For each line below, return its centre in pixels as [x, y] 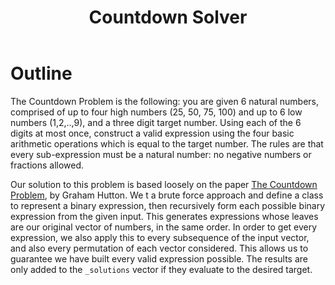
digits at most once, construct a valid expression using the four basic [152, 133]
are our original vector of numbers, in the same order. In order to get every [164, 227]
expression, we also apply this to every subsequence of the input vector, [160, 237]
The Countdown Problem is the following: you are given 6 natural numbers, [165, 101]
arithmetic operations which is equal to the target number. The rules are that [167, 143]
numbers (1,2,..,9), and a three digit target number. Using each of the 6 [156, 122]
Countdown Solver [168, 17]
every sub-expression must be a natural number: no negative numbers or [161, 154]
